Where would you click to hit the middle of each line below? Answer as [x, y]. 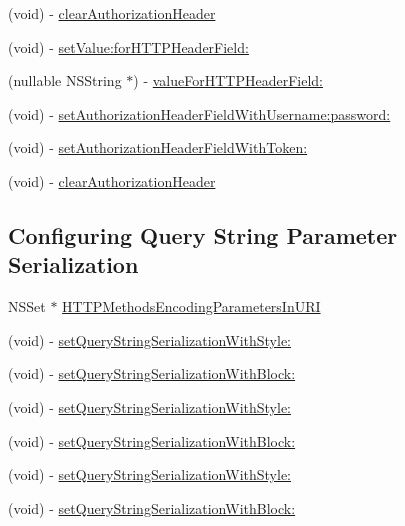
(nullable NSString [65, 80]
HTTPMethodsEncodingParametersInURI [191, 306]
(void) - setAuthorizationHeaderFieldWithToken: [158, 147]
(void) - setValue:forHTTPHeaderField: [128, 46]
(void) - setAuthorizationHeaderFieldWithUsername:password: [199, 113]
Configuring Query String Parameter [203, 234]
